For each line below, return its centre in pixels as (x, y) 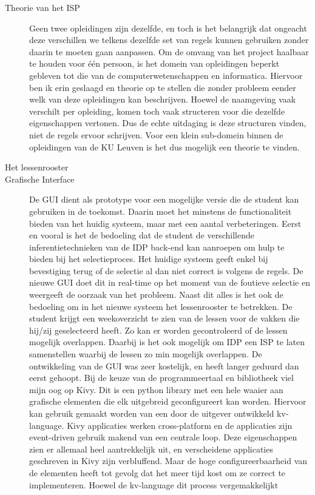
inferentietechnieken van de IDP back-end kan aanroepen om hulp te (157, 247)
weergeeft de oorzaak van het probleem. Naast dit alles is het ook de (156, 295)
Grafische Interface (40, 179)
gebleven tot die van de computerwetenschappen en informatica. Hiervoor (166, 75)
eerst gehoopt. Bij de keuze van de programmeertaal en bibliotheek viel (161, 378)
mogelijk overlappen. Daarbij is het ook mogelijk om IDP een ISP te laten (167, 342)
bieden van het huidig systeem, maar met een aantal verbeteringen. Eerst (165, 223)
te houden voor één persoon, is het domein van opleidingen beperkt (154, 63)
